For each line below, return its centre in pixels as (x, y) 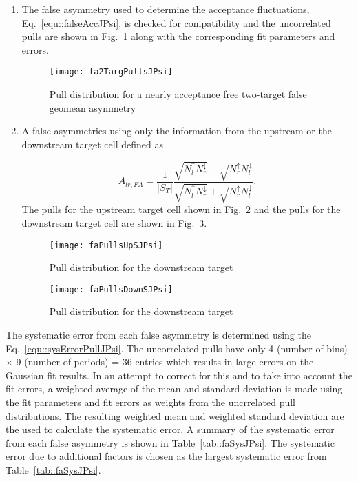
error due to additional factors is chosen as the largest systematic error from (166, 456)
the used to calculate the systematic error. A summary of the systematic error (170, 429)
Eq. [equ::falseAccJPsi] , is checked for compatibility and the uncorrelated (176, 22)
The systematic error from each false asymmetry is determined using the (158, 335)
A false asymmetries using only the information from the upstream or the (177, 131)
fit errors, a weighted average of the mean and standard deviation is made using (174, 389)
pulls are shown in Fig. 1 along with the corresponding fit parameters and (178, 36)
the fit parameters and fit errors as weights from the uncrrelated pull (151, 402)
